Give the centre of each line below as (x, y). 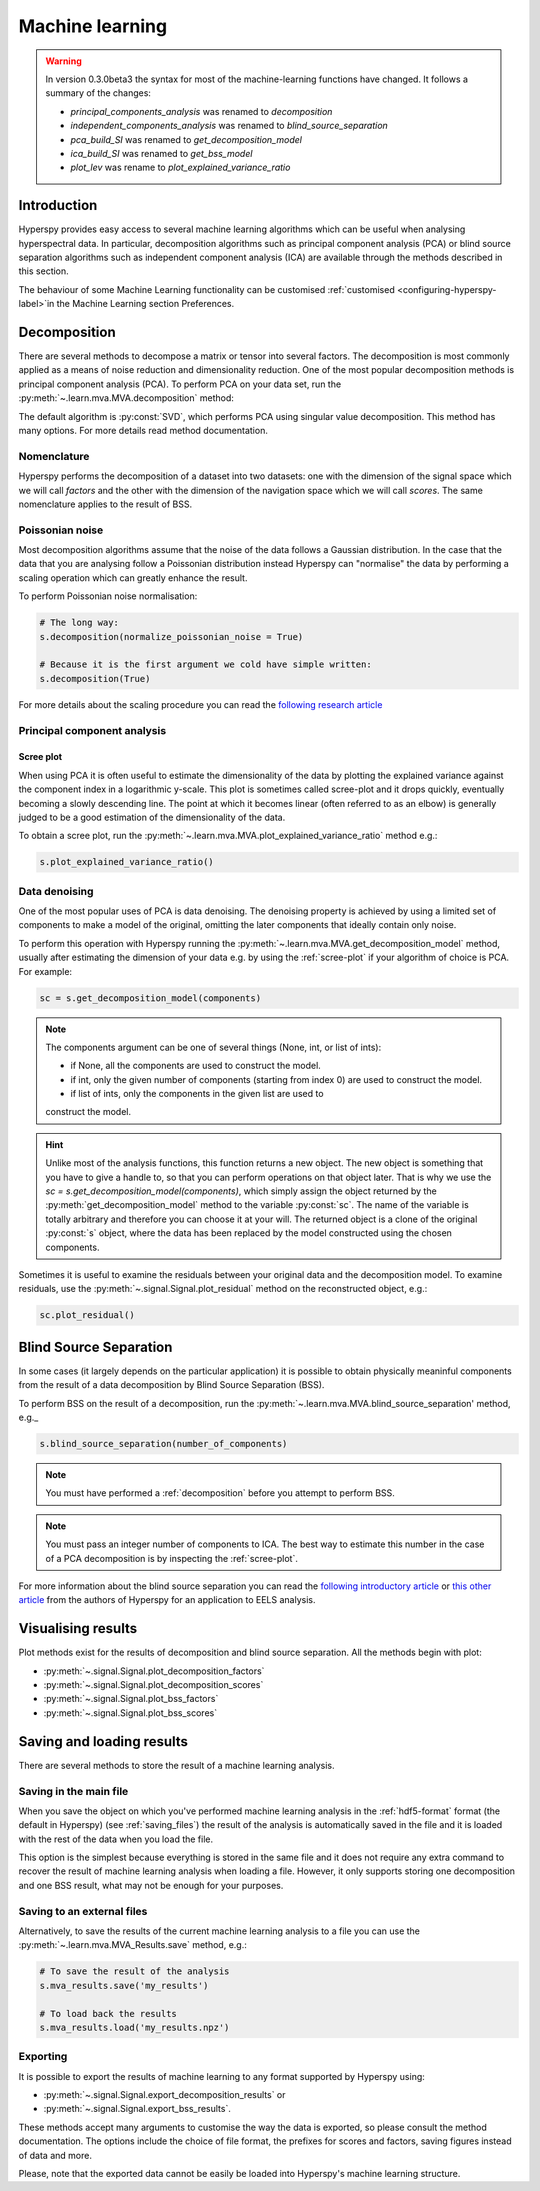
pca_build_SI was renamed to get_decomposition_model (186, 139)
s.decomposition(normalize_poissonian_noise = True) (171, 636)
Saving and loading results (103, 1741)
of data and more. (55, 2155)
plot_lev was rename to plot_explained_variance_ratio (180, 167)
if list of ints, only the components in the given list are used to (197, 1094)
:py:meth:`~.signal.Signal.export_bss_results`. (137, 2109)
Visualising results (78, 1628)
